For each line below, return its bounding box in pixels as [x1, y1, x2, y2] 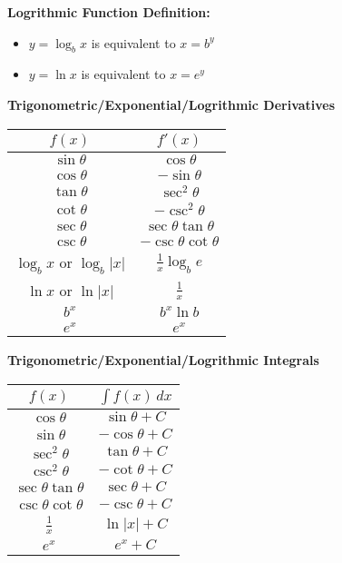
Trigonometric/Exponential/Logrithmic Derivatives [7, 94, 336, 114]
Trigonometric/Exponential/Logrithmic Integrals [7, 351, 319, 370]
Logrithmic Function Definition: [7, 3, 210, 21]
